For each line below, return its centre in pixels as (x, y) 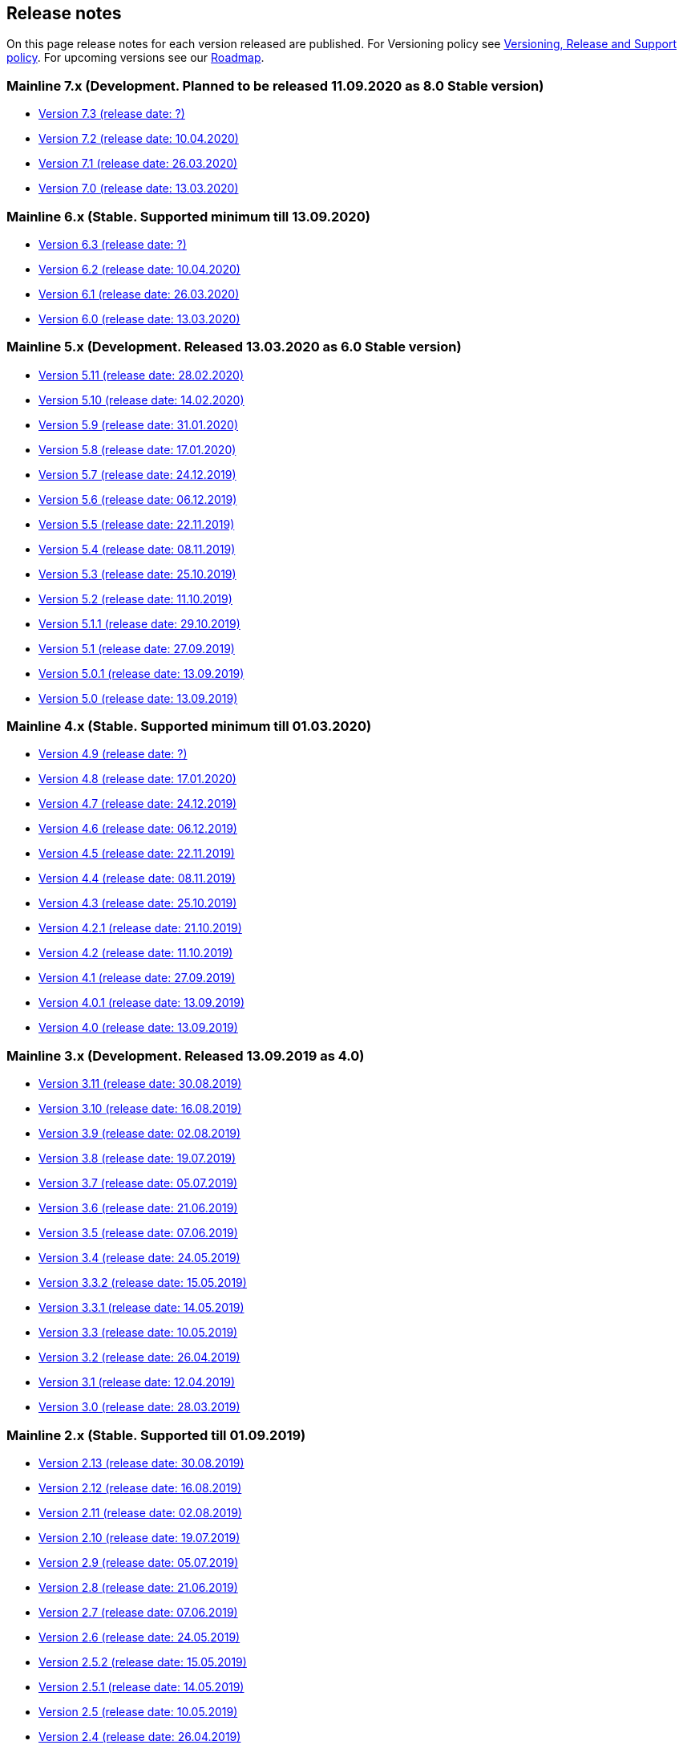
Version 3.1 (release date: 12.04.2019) (137, 1382)
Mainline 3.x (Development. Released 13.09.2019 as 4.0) (186, 1055)
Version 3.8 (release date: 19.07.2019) (137, 1159)
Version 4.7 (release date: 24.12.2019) (138, 804)
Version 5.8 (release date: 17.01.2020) (137, 449)
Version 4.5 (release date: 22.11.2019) (137, 854)
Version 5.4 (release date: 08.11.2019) (137, 549)
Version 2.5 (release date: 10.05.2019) (138, 1711)
